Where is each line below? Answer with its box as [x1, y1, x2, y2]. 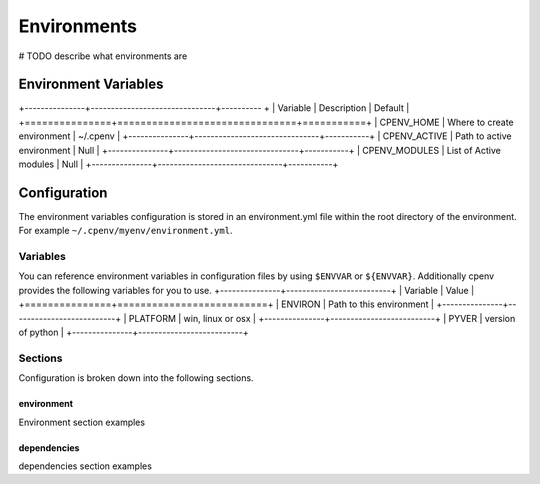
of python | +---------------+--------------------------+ [18, 326, 249, 339]
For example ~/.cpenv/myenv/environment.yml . [18, 225, 233, 237]
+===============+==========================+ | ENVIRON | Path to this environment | [18, 298, 435, 310]
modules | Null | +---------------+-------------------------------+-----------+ [18, 158, 339, 170]
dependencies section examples [18, 460, 152, 472]
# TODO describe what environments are [18, 50, 188, 62]
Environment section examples [18, 416, 145, 428]
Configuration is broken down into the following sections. [18, 372, 254, 384]
